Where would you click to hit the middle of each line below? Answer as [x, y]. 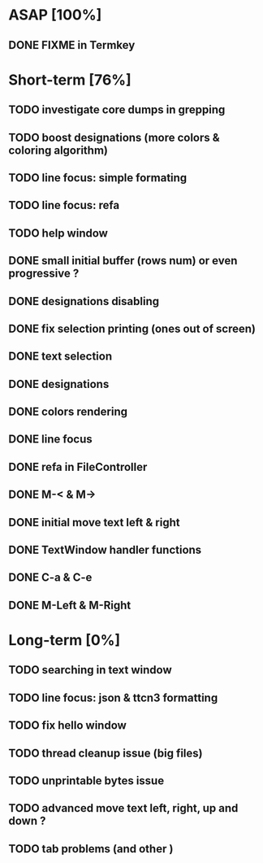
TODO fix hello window [68, 726]
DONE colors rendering [68, 412]
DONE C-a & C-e [50, 578]
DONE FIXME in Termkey [72, 45]
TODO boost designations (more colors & [114, 137]
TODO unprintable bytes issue [86, 780]
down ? [27, 821]
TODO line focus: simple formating [98, 178]
